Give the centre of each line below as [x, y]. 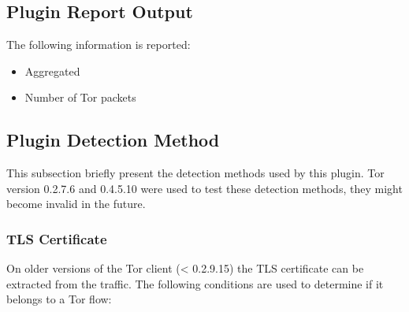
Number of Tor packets [80, 97]
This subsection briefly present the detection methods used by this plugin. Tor [195, 173]
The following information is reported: [99, 45]
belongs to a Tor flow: [59, 299]
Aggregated [52, 71]
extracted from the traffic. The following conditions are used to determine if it [195, 283]
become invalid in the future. [76, 204]
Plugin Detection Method [113, 140]
